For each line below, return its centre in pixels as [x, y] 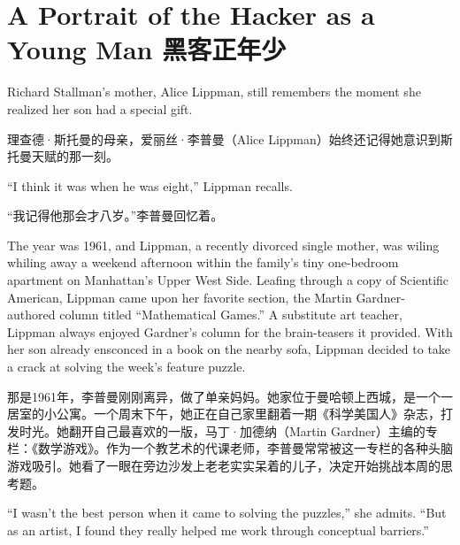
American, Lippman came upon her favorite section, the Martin [180, 297]
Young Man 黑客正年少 [147, 49]
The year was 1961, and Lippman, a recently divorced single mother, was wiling [223, 245]
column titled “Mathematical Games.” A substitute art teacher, [231, 315]
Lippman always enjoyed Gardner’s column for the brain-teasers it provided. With [230, 331]
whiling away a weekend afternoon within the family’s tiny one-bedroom [203, 262]
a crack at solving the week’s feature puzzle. [126, 367]
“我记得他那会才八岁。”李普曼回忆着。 [115, 215]
